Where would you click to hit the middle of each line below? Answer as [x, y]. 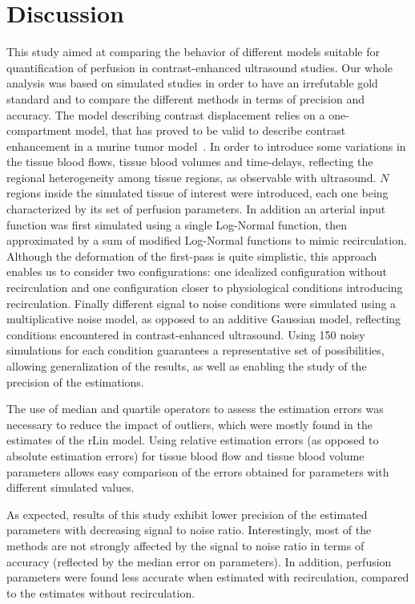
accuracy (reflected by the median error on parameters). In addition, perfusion [199, 561]
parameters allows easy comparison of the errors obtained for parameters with [198, 471]
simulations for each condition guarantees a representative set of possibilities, [195, 350]
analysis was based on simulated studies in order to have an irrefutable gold [192, 83]
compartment [39, 130]
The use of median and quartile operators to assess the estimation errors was [195, 409]
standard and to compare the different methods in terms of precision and [185, 98]
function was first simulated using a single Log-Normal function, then [177, 224]
